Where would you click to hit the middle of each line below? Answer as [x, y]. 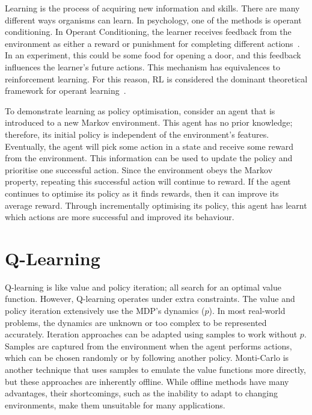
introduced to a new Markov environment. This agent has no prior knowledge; [149, 122]
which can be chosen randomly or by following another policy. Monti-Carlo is [147, 358]
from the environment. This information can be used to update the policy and [149, 158]
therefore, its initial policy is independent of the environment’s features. [137, 134]
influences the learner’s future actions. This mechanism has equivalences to [142, 66]
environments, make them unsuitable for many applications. [115, 404]
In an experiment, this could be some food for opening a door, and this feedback [153, 55]
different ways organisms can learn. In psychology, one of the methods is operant [153, 20]
